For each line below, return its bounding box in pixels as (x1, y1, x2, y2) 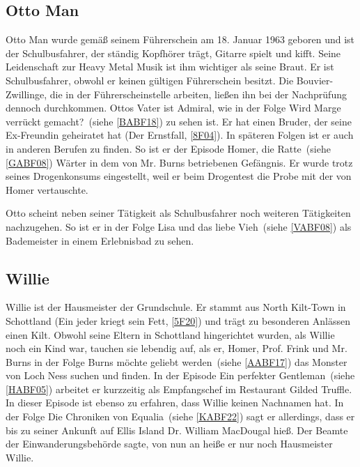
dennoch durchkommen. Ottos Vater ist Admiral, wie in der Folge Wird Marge (6, 100, 341, 115)
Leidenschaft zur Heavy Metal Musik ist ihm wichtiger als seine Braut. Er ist (6, 59, 334, 74)
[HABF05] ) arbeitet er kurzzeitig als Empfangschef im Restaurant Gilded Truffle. (6, 381, 352, 396)
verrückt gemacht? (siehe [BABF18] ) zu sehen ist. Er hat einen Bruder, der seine (6, 114, 352, 128)
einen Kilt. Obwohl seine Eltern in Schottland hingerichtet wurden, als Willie (6, 327, 335, 342)
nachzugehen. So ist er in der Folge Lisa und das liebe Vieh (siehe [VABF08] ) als (6, 219, 352, 233)
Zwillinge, (6, 86, 47, 101)
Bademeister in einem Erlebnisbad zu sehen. (6, 233, 194, 247)
